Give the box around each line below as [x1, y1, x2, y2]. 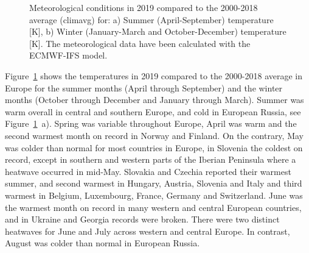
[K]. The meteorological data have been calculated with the [29, 37, 251, 49]
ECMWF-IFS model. [29, 49, 108, 62]
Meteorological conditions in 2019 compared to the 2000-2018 [29, 1, 258, 13]
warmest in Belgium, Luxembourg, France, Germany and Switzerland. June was [5, 188, 303, 201]
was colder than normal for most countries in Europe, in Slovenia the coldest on [5, 141, 303, 154]
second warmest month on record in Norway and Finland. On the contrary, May [5, 129, 304, 141]
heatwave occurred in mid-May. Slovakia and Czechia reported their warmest [5, 165, 291, 177]
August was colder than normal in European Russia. [5, 237, 200, 249]
